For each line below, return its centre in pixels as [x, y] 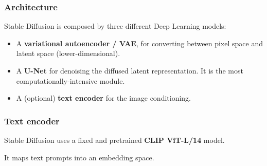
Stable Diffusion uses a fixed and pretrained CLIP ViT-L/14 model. [114, 140]
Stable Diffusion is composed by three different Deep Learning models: [115, 26]
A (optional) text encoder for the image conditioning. [104, 98]
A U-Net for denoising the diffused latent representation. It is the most [130, 70]
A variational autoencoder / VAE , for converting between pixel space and [139, 43]
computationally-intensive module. [70, 80]
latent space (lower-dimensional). [68, 53]
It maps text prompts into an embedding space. [79, 157]
